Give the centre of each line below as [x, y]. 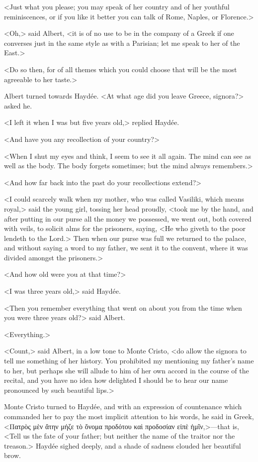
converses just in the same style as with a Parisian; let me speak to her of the [122, 43]
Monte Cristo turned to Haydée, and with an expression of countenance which [123, 406]
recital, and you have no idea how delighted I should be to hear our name [116, 380]
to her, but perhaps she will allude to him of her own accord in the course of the [127, 370]
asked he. [18, 105]
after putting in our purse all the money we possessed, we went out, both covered [128, 218]
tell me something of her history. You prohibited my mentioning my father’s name [129, 361]
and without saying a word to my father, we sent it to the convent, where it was [126, 248]
